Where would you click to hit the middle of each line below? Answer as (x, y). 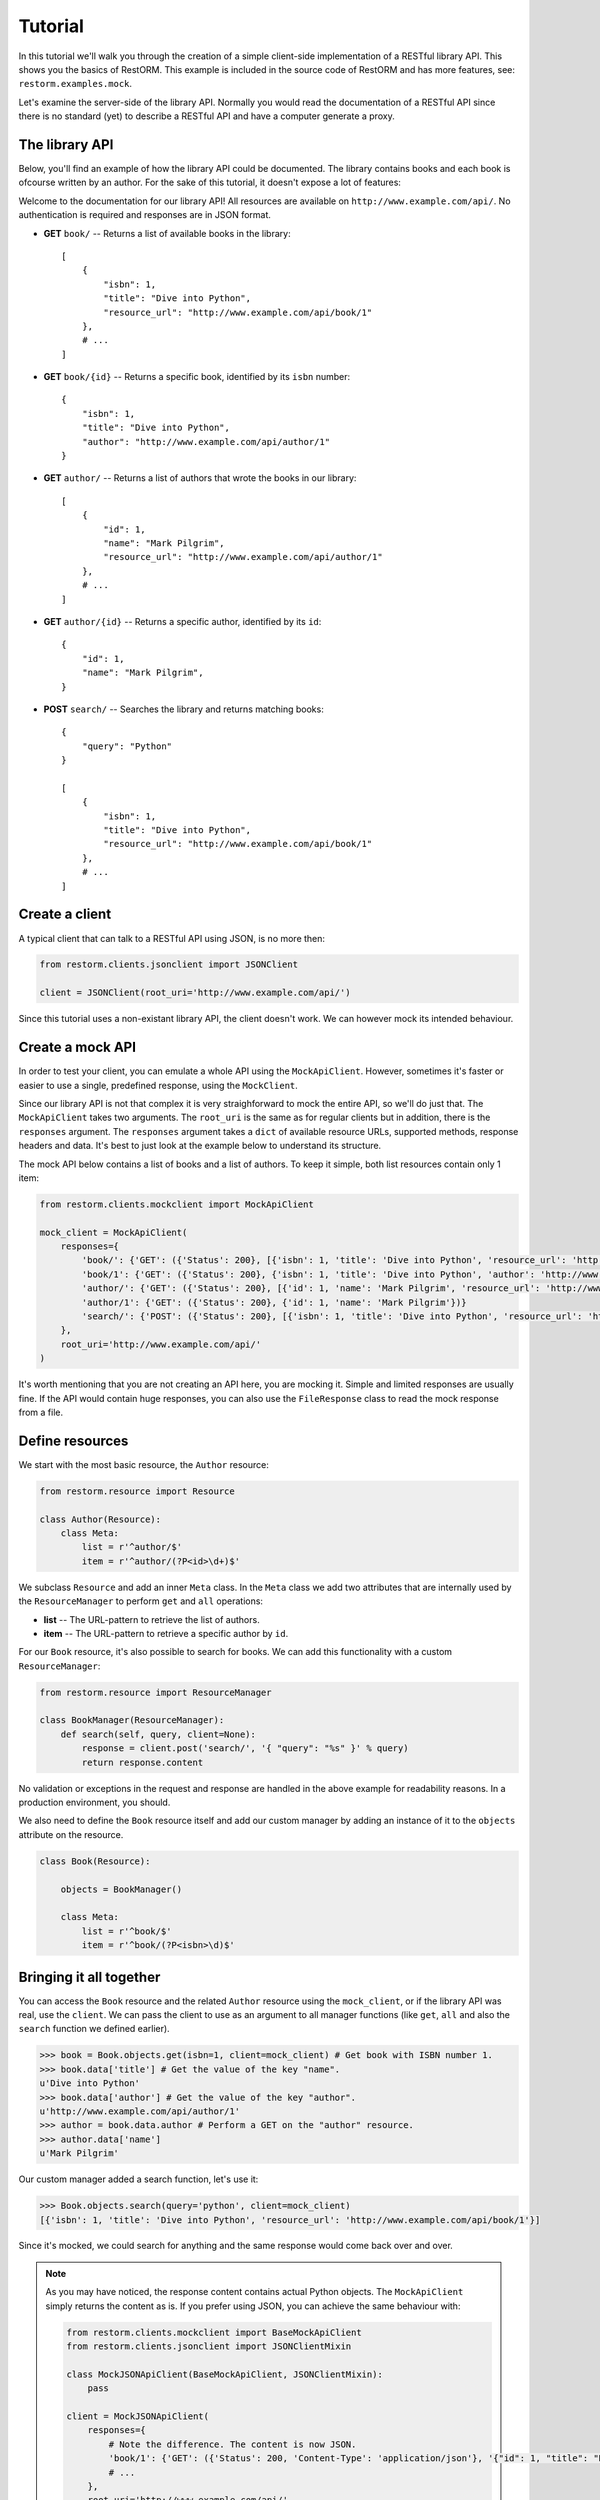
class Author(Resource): (100, 1519)
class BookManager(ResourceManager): (132, 1720)
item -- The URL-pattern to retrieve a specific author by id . (166, 1633)
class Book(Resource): (95, 1861)
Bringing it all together (89, 1976)
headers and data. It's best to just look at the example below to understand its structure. (200, 1146)
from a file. (41, 1412)
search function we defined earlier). (94, 2029)
